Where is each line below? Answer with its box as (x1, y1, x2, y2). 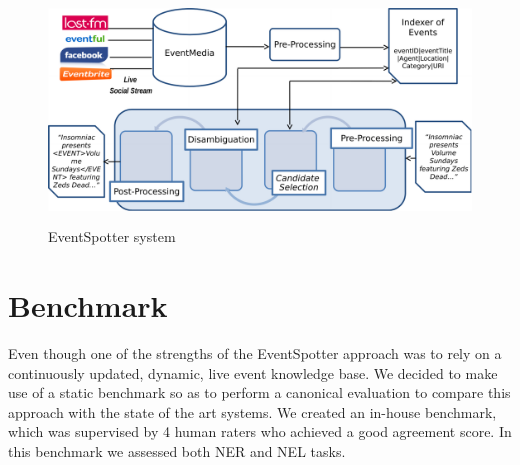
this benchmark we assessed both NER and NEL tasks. (8, 441, 346, 462)
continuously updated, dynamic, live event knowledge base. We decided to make (8, 362, 498, 383)
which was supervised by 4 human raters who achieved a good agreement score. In (8, 421, 512, 442)
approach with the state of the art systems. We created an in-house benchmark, (8, 401, 497, 422)
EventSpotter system (48, 226, 176, 247)
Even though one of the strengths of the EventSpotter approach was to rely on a (8, 343, 502, 364)
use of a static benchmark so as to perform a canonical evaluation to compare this (8, 382, 511, 403)
